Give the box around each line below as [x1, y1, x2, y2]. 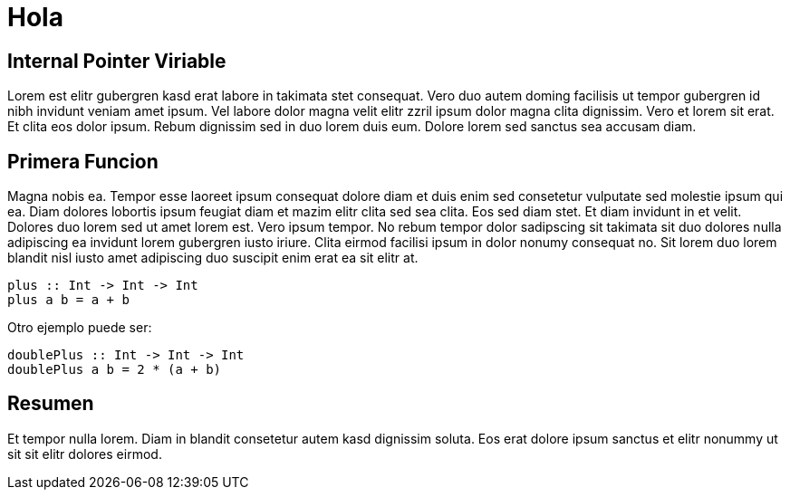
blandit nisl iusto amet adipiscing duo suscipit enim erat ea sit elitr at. [7, 250, 419, 266]
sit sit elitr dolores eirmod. [7, 445, 162, 462]
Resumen [7, 392, 94, 416]
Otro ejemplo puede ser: [7, 320, 152, 336]
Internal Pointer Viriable [7, 49, 226, 72]
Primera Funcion [7, 149, 159, 173]
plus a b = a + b [7, 292, 130, 308]
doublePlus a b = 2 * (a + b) [7, 362, 222, 378]
